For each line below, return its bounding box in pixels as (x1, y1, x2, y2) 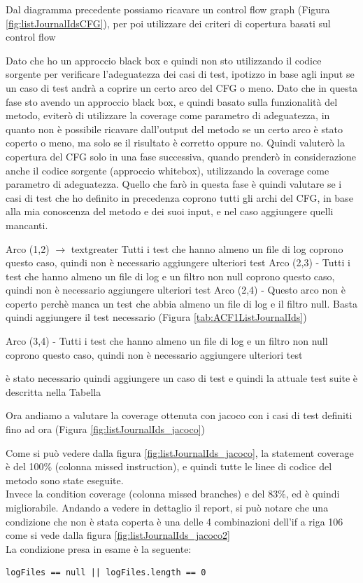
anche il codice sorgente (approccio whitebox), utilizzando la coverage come (6, 163, 329, 177)
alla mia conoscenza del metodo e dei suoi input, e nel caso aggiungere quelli (6, 204, 334, 219)
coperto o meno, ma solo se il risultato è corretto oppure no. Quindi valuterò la (6, 135, 346, 150)
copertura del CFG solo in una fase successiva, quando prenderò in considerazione (6, 149, 357, 163)
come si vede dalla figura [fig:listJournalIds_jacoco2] (6, 528, 230, 542)
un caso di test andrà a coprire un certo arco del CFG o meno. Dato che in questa (6, 80, 357, 95)
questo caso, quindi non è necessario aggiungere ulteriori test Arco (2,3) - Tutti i (6, 255, 350, 270)
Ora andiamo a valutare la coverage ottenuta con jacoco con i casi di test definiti (6, 408, 353, 423)
